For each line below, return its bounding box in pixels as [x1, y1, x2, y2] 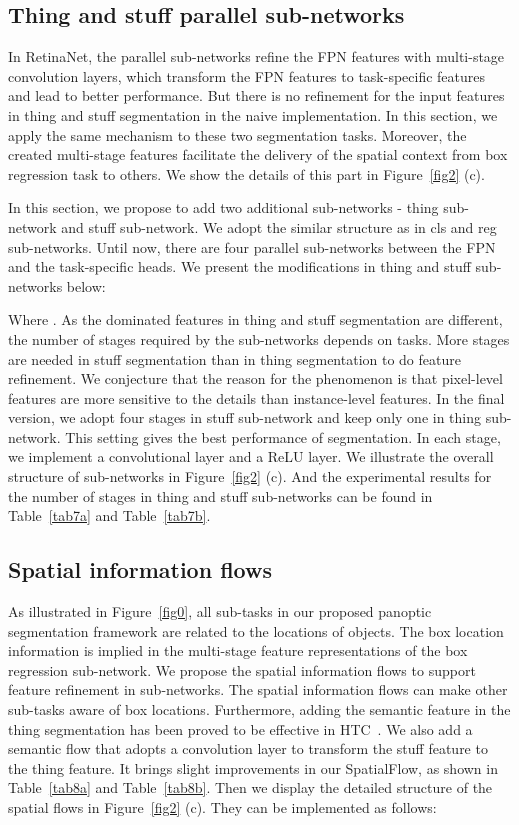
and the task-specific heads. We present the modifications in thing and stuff [8, 256, 471, 277]
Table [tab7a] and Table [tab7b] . [8, 505, 211, 526]
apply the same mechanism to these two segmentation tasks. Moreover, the [8, 124, 467, 145]
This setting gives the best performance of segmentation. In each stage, [65, 426, 501, 447]
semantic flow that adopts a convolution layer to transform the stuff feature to [8, 738, 488, 759]
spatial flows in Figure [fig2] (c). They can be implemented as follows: [8, 797, 437, 817]
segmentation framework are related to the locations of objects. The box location [8, 620, 504, 641]
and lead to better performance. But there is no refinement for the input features [8, 85, 505, 106]
